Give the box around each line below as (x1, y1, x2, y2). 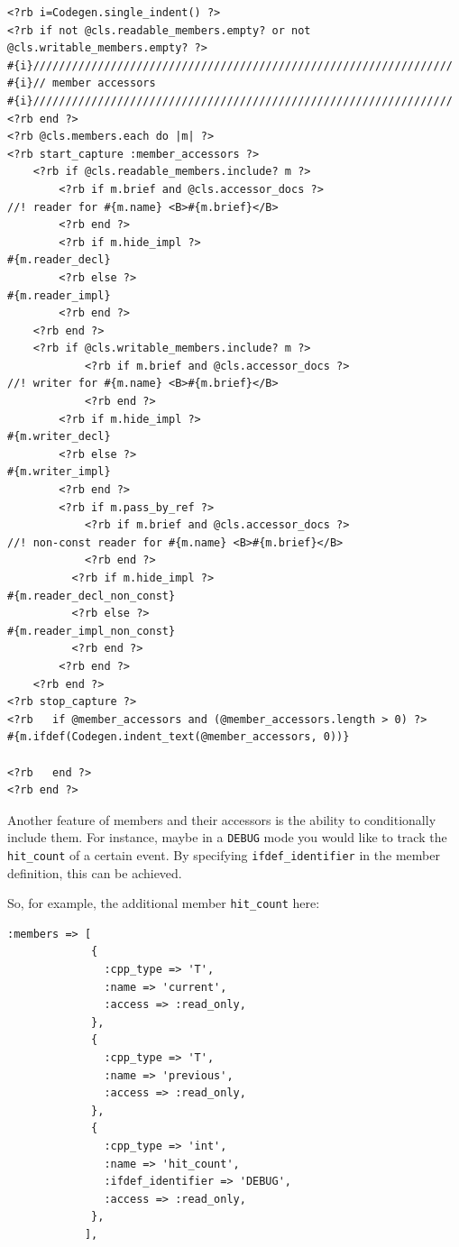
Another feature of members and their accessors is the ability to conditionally (7, 810, 436, 829)
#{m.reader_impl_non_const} (7, 624, 176, 637)
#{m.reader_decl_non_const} (7, 589, 176, 602)
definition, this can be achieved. (7, 863, 182, 882)
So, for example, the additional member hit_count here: (7, 894, 320, 912)
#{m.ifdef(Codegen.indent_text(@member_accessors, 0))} (7, 730, 350, 744)
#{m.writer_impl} (7, 465, 111, 479)
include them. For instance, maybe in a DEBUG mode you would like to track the (7, 828, 447, 847)
